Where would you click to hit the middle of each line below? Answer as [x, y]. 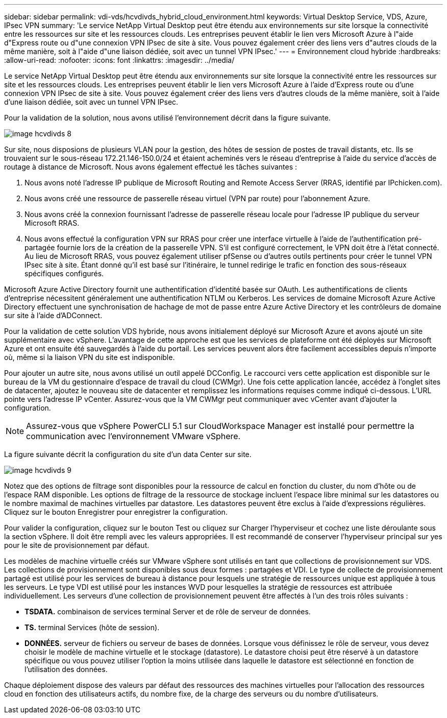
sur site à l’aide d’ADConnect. [53, 315]
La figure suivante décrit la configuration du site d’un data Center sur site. [128, 454]
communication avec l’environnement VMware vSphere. [133, 436]
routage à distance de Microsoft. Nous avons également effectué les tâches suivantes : [151, 167]
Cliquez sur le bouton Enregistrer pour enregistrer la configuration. [116, 512]
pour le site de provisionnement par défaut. [77, 545]
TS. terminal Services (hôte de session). [92, 627]
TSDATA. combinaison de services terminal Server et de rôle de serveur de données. [168, 612]
